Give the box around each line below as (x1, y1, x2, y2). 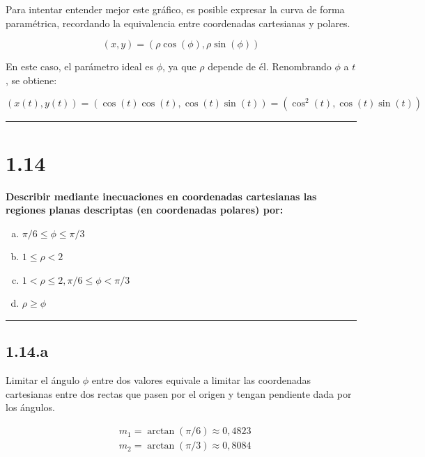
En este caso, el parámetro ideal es (6, 59, 154, 74)
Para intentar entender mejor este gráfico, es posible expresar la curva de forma (6, 2, 345, 16)
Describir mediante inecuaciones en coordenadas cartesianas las (6, 189, 317, 203)
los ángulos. (6, 400, 55, 415)
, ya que (162, 59, 196, 74)
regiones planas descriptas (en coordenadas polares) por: (6, 202, 284, 217)
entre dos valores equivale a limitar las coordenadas (91, 373, 311, 387)
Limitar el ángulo (6, 373, 80, 387)
